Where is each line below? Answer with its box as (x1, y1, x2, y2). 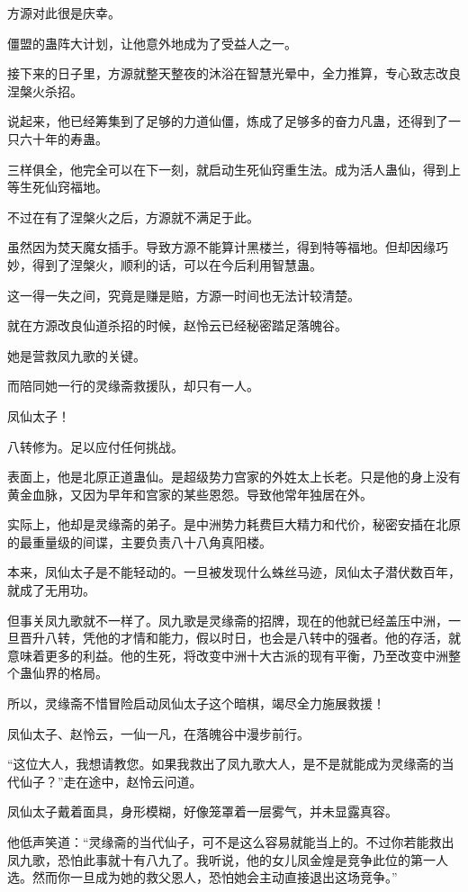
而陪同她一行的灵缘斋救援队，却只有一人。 (7, 376, 259, 395)
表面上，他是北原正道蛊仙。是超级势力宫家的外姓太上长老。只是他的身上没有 (7, 467, 461, 486)
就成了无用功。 (7, 581, 95, 599)
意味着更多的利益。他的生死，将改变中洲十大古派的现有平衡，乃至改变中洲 (7, 645, 448, 664)
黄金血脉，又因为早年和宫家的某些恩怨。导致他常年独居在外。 (7, 484, 373, 503)
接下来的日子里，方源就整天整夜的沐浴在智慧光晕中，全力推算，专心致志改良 (7, 64, 461, 83)
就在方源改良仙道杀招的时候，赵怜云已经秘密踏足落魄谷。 (7, 316, 347, 335)
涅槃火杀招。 (7, 81, 83, 100)
